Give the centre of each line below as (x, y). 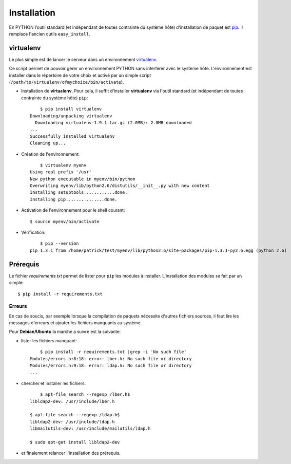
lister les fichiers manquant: (49, 340)
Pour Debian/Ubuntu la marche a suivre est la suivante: (65, 332)
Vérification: (33, 232)
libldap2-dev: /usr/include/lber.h (72, 401)
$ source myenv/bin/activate (65, 221)
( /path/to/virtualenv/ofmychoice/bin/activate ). (67, 82)
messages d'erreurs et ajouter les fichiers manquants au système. (75, 323)
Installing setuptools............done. (79, 193)
